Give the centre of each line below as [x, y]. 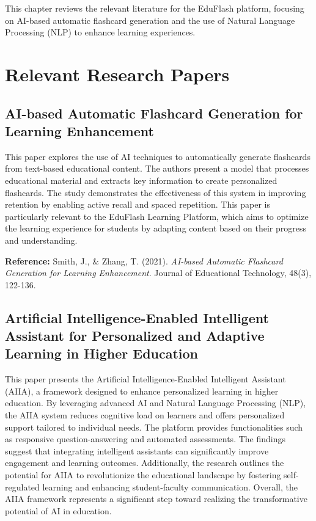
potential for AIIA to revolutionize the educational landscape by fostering [143, 475]
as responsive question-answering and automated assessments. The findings [145, 439]
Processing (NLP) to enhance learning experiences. [100, 32]
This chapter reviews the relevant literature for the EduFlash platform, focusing [155, 8]
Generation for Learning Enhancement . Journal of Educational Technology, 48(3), [158, 273]
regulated [22, 486]
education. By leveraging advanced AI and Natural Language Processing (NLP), [156, 403]
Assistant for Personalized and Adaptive [135, 336]
